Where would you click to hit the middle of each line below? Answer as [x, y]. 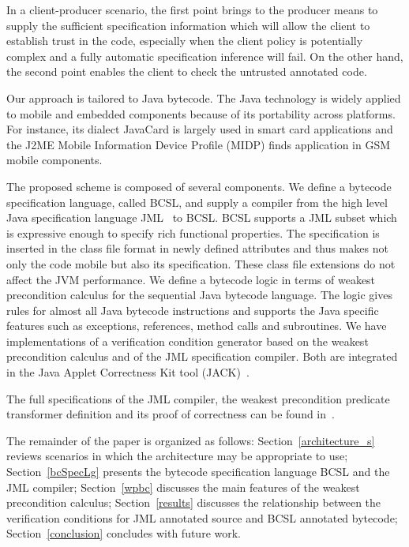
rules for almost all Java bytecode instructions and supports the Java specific [193, 310]
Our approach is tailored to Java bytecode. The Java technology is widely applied [204, 97]
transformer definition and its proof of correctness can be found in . [171, 414]
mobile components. [54, 160]
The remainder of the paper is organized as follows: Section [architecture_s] [191, 440]
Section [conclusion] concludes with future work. [124, 533]
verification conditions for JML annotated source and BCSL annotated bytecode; [202, 517]
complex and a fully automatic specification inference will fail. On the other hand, [205, 56]
